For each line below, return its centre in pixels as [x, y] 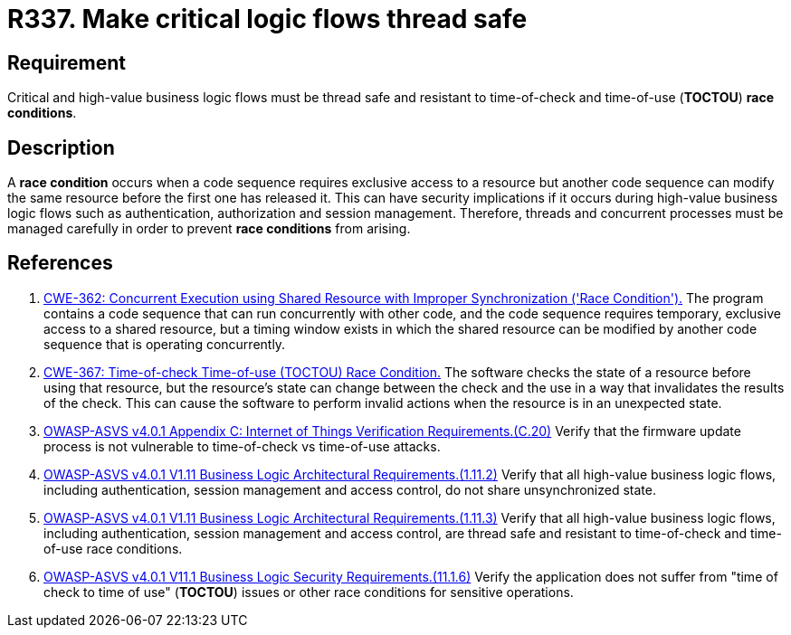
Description [61, 147]
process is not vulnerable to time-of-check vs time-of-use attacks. [242, 446]
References [60, 263]
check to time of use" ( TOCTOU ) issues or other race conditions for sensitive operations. [309, 592]
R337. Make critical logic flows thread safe [267, 19]
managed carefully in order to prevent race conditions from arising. [209, 229]
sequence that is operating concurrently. [165, 344]
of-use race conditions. [113, 548]
